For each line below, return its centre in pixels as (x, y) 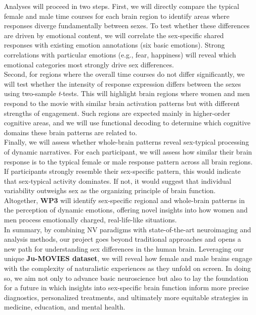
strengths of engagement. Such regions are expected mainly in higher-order (117, 113)
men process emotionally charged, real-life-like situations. (90, 220)
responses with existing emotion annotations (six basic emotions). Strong (114, 45)
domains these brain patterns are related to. (71, 132)
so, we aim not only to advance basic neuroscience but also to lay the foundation (126, 278)
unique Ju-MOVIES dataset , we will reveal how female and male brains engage (128, 258)
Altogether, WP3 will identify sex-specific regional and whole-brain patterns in (125, 200)
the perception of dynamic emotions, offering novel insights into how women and (126, 210)
